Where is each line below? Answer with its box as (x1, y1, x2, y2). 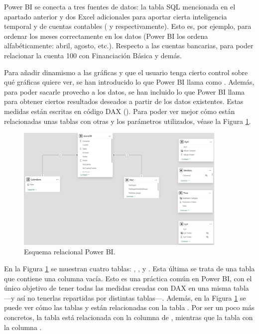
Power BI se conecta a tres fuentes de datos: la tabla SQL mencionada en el (4, 1, 236, 11)
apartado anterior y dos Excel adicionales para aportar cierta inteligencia (4, 11, 227, 21)
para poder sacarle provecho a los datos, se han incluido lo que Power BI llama (4, 86, 245, 97)
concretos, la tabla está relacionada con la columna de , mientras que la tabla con (4, 312, 253, 322)
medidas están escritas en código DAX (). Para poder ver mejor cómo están (4, 106, 235, 116)
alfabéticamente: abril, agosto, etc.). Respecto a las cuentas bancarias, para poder (4, 40, 254, 51)
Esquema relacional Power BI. (24, 246, 116, 257)
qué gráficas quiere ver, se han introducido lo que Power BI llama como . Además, (4, 77, 255, 87)
